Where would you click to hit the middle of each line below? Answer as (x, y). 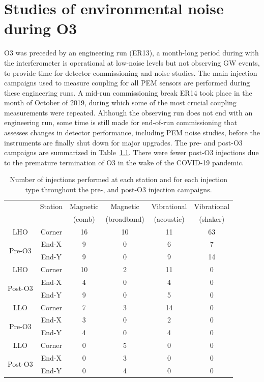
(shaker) (212, 218)
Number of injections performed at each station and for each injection (119, 179)
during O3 (40, 28)
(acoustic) (169, 218)
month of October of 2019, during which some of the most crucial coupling (120, 102)
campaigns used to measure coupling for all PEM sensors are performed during (127, 83)
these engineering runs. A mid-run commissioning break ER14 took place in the (128, 92)
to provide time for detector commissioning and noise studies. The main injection (131, 72)
